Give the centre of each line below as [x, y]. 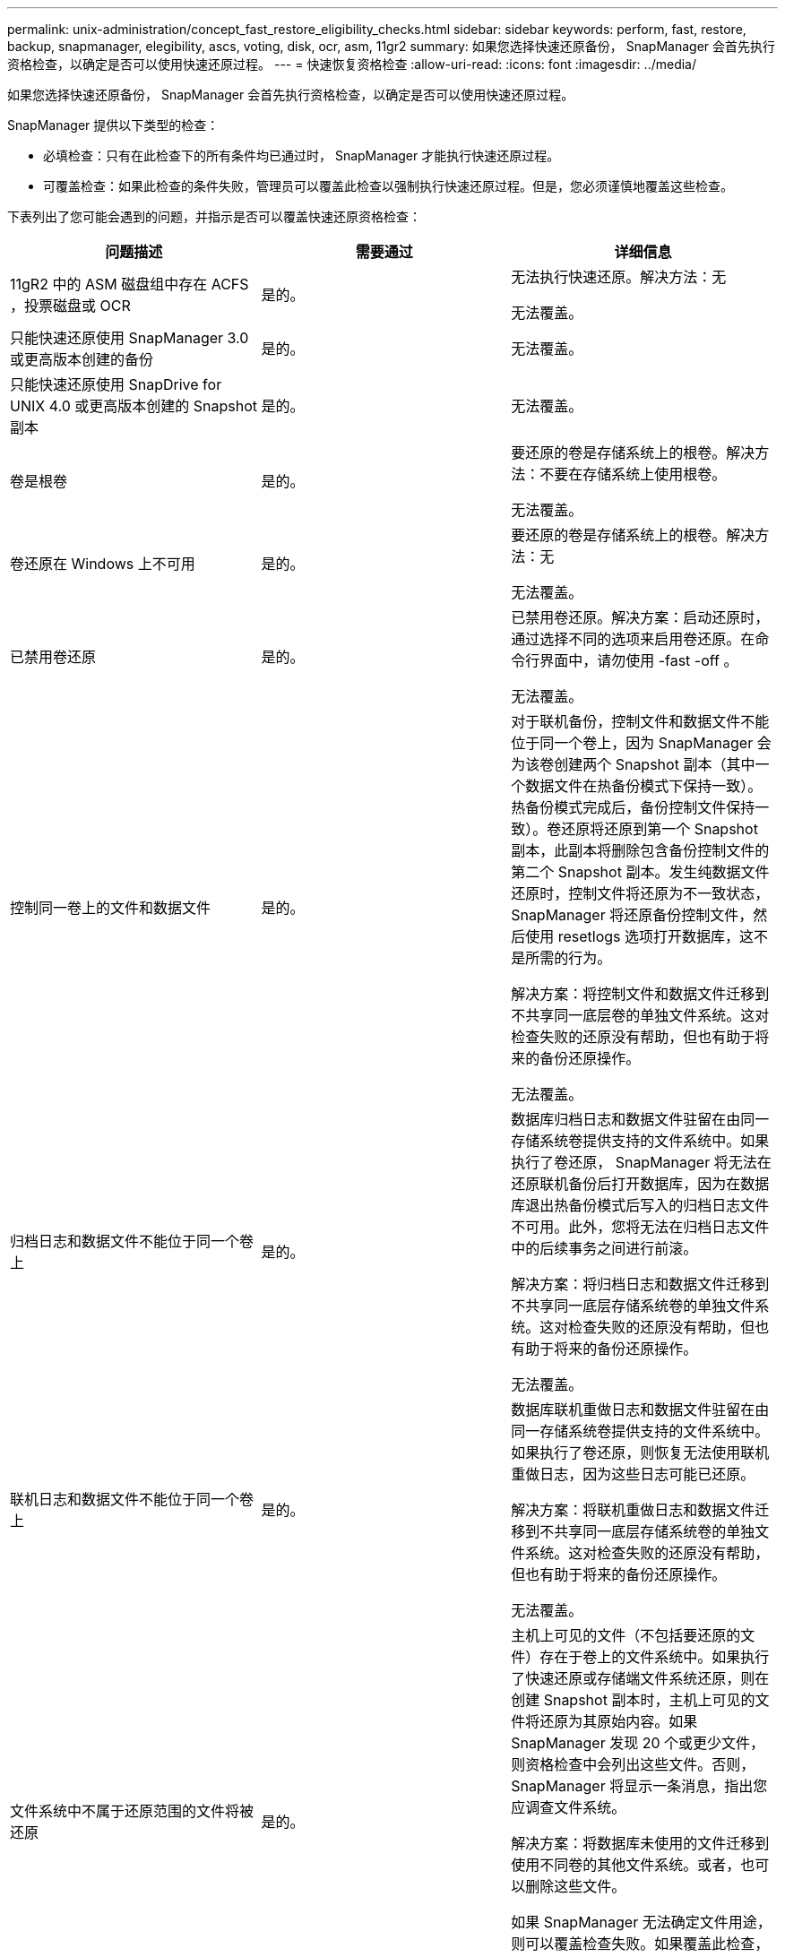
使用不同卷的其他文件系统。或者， [626, 1865]
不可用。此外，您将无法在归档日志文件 [640, 1227]
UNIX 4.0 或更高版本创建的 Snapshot [134, 406]
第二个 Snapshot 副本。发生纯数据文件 [640, 872]
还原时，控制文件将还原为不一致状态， [640, 893]
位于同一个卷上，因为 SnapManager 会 [641, 743]
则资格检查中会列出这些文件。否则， [633, 1764]
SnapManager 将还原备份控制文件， [632, 915]
